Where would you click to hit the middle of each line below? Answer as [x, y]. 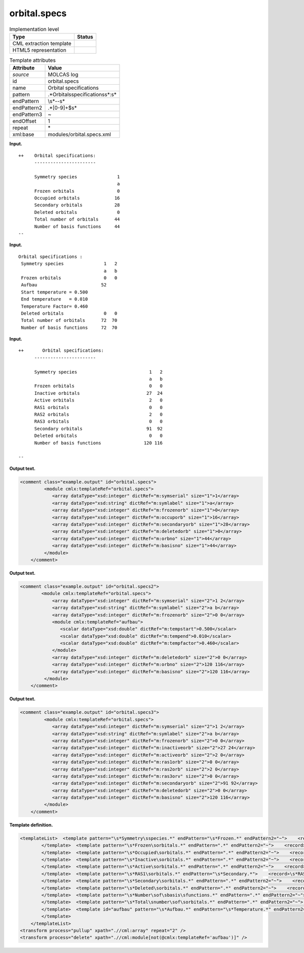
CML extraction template [42, 43]
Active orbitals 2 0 [99, 400]
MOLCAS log [63, 75]
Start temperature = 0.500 [54, 292]
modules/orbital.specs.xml [80, 134]
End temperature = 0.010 [54, 299]
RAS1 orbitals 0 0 [99, 407]
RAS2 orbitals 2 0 [99, 414]
